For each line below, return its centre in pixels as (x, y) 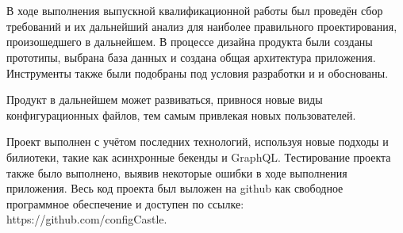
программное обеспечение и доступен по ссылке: (125, 203)
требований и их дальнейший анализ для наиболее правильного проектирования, (202, 26)
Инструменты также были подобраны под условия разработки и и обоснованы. (198, 73)
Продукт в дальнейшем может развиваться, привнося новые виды (165, 99)
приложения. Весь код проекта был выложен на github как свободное (175, 188)
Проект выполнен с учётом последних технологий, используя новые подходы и (198, 141)
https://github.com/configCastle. (87, 219)
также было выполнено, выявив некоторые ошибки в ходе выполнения (177, 172)
